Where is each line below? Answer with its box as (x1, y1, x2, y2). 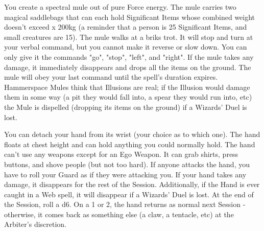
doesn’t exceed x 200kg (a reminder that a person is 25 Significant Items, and (4, 21, 247, 32)
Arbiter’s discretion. (4, 219, 67, 229)
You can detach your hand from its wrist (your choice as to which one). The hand (4, 129, 260, 140)
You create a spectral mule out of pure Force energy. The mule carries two (4, 2, 236, 12)
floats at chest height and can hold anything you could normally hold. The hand (4, 138, 255, 149)
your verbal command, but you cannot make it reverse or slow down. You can (4, 41, 247, 52)
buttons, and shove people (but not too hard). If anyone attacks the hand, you (4, 158, 250, 169)
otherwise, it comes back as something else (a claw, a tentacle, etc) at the (4, 209, 234, 219)
